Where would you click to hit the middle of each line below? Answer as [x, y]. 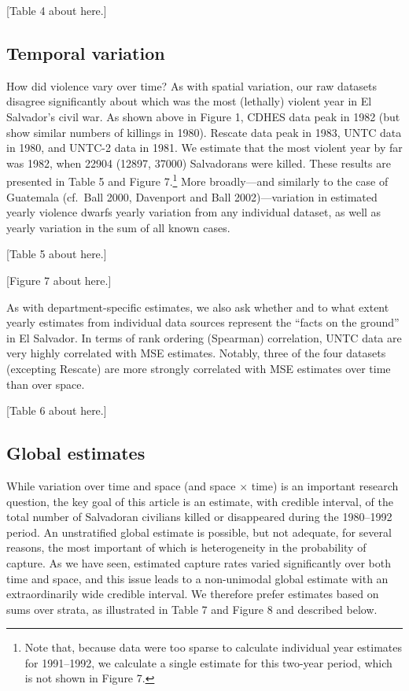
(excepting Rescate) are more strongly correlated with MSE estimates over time [199, 368]
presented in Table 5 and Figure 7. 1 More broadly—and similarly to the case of [197, 180]
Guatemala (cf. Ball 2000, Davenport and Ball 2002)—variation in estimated [192, 196]
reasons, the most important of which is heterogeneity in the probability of [186, 547]
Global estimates [76, 453]
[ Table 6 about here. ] [57, 410]
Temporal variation [86, 52]
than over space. [46, 384]
